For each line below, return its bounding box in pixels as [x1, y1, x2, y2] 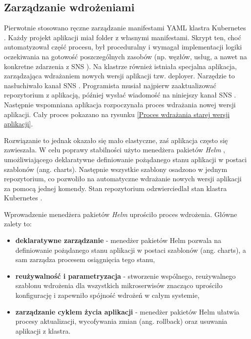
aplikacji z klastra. [15, 325, 71, 336]
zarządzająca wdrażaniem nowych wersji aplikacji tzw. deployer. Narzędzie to [4, 71, 235, 81]
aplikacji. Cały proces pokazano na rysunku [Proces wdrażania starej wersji [4, 109, 230, 119]
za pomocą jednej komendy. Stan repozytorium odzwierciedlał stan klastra [4, 183, 227, 193]
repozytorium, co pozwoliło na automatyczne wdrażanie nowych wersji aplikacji [4, 173, 242, 184]
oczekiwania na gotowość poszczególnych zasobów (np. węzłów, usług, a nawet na [4, 51, 247, 61]
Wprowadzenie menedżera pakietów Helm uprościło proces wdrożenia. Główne [4, 209, 237, 219]
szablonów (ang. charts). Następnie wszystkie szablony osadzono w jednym [4, 164, 228, 174]
